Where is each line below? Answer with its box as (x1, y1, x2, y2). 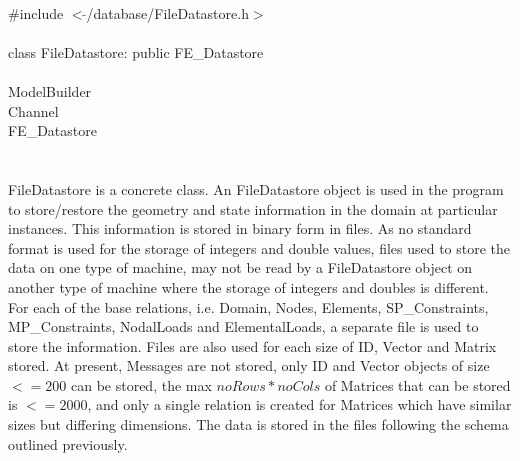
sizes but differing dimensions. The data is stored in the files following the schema (8, 414, 509, 435)
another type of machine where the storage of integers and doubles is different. (8, 276, 489, 297)
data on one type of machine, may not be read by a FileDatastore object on (8, 257, 473, 278)
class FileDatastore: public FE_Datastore (8, 41, 264, 62)
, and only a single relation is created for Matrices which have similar (87, 394, 512, 415)
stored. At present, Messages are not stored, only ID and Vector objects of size (8, 355, 490, 376)
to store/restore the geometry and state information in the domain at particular (8, 198, 498, 219)
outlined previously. (8, 433, 128, 454)
